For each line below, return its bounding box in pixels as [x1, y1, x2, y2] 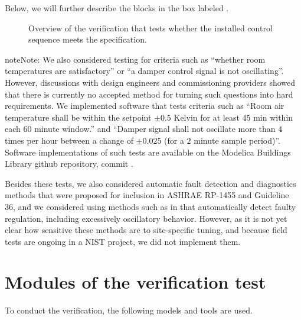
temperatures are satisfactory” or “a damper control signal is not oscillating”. [5, 64, 284, 77]
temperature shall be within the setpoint [5, 111, 152, 123]
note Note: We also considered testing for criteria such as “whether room [5, 53, 266, 65]
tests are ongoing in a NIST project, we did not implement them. [5, 235, 241, 247]
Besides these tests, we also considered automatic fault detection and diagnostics [5, 177, 296, 189]
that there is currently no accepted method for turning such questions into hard [5, 88, 293, 100]
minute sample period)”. [194, 134, 281, 146]
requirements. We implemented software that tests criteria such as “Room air [5, 99, 284, 112]
